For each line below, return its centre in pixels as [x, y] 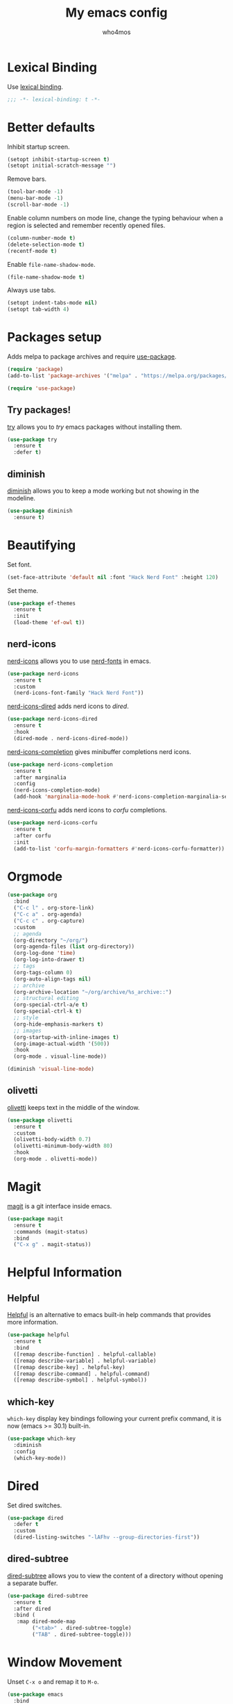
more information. [33, 1322]
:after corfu [32, 835]
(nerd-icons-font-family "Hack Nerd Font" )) [79, 693]
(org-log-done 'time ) [45, 953]
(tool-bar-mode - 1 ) [35, 192]
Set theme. [23, 590]
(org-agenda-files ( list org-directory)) [74, 947]
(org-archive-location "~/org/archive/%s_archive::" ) [93, 992]
